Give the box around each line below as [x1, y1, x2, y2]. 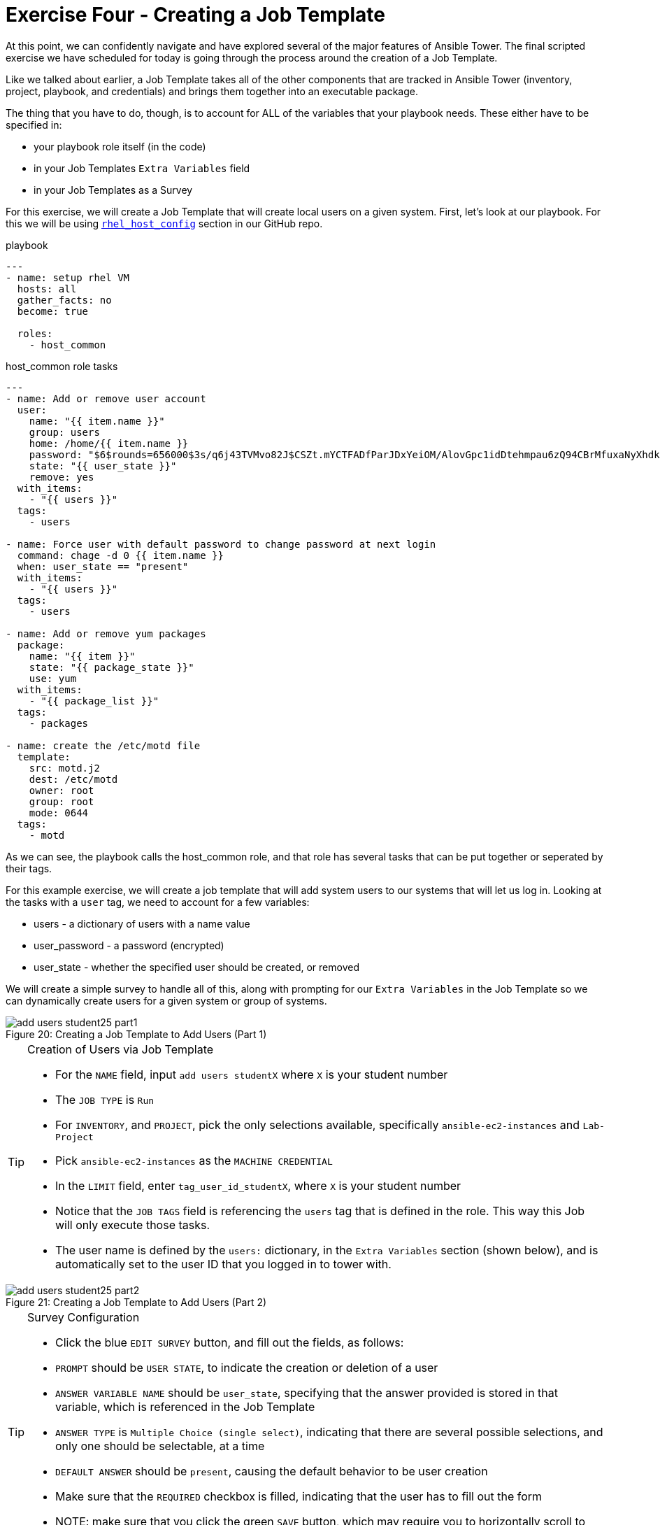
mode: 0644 [29, 807, 89, 818]
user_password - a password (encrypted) [34, 939, 224, 951]
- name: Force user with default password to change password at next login [6, 538, 436, 550]
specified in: [6, 118, 62, 131]
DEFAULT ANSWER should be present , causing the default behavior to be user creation [55, 1463, 488, 1478]
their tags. [6, 862, 52, 874]
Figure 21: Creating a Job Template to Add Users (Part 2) [6, 1296, 267, 1308]
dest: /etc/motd [29, 773, 118, 785]
